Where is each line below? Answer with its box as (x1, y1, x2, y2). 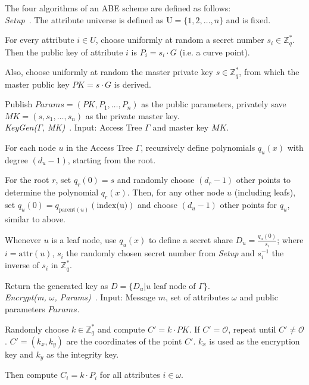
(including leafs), (234, 186, 296, 198)
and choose (138, 198, 178, 211)
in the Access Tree (66, 141, 133, 154)
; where (277, 233, 304, 246)
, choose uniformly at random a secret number (95, 33, 264, 46)
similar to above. (5, 212, 66, 225)
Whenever (5, 233, 42, 246)
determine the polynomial (5, 186, 99, 198)
